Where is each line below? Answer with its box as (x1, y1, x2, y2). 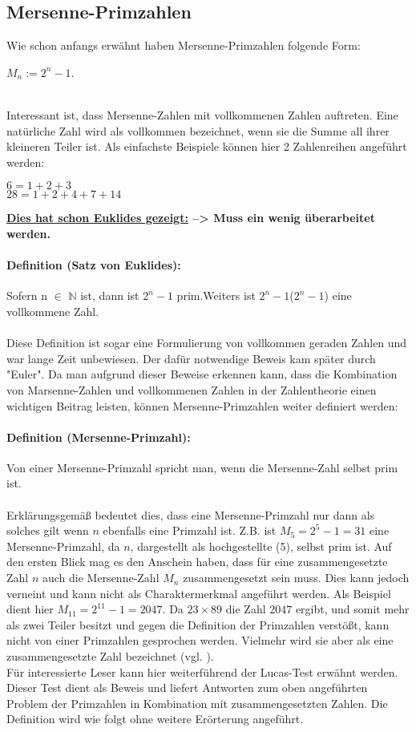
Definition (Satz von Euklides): (6, 257, 181, 273)
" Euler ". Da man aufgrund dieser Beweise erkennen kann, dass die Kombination (6, 366, 398, 382)
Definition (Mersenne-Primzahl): (6, 428, 191, 445)
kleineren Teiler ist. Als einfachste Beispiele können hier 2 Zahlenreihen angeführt (6, 138, 407, 155)
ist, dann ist (80, 287, 139, 304)
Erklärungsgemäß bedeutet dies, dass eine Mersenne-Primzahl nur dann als (6, 506, 375, 523)
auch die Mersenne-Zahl (42, 569, 160, 586)
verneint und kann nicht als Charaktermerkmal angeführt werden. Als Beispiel (6, 584, 391, 601)
